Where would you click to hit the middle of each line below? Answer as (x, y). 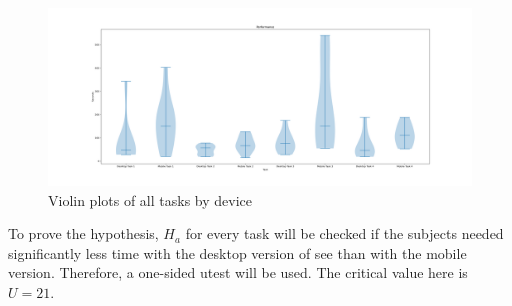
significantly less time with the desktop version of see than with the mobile (237, 252)
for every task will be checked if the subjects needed (344, 233)
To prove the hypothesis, (83, 233)
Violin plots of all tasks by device (150, 199)
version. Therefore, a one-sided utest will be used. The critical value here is (238, 272)
